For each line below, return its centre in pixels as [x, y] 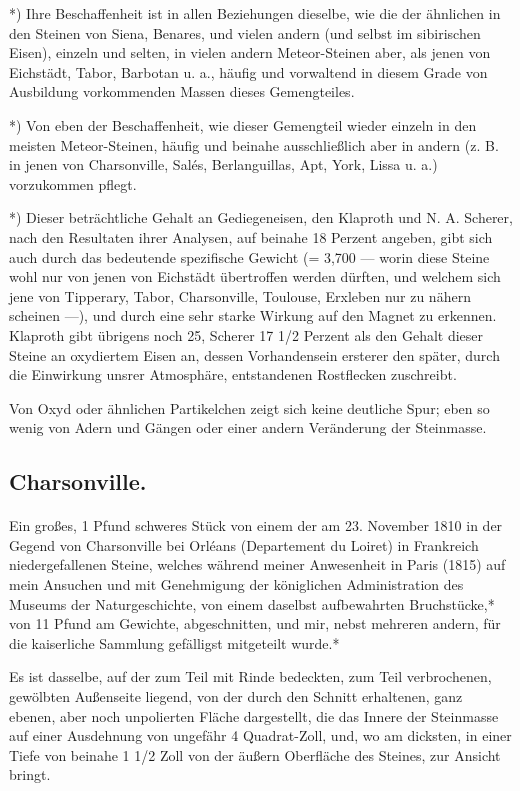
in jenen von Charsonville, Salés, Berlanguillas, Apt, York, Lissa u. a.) [223, 164]
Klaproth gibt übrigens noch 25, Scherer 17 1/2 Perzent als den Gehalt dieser [246, 334]
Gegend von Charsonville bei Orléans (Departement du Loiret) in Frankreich [244, 544]
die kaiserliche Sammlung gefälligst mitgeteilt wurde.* [174, 642]
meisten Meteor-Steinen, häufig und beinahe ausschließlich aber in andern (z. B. [254, 144]
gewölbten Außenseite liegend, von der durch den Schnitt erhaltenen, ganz [236, 696]
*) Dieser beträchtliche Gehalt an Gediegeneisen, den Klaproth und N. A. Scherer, [261, 217]
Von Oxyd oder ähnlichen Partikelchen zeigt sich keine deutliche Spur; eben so [249, 407]
